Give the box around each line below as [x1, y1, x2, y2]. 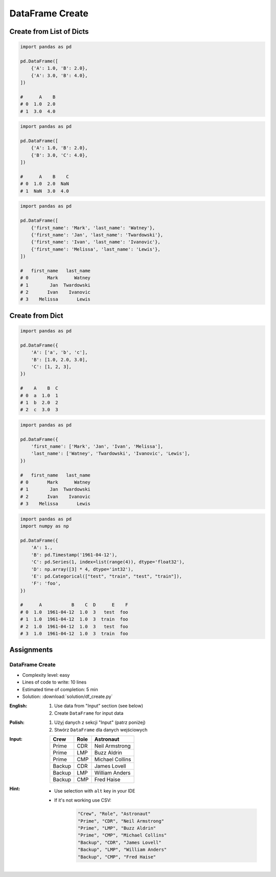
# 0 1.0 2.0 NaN [20, 181, 69, 187]
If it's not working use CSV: [54, 797, 112, 803]
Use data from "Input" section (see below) [54, 703, 143, 709]
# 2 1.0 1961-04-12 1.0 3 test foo [20, 624, 128, 629]
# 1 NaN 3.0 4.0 [20, 188, 69, 194]
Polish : [9, 719, 25, 725]
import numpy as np [20, 523, 69, 529]
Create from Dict [9, 311, 63, 320]
